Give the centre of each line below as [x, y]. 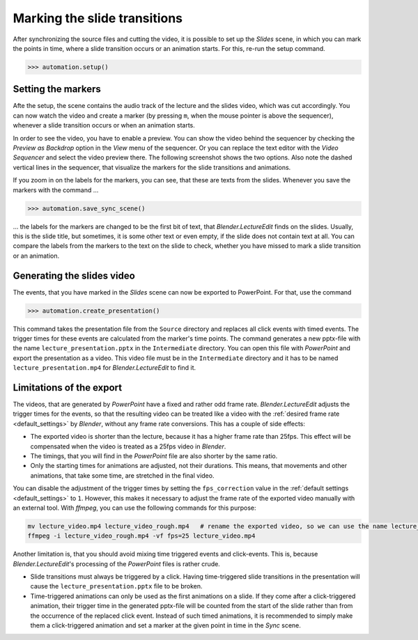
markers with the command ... [56, 190]
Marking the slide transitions [98, 18]
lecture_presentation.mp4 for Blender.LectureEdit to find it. [104, 368]
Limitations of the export [68, 388]
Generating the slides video [74, 275]
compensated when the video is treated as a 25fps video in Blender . [128, 446]
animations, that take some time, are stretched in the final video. [122, 475]
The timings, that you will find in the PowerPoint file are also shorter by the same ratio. [154, 455]
